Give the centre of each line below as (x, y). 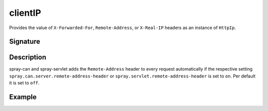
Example (23, 97)
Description (28, 57)
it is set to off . (24, 83)
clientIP (25, 13)
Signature (25, 42)
